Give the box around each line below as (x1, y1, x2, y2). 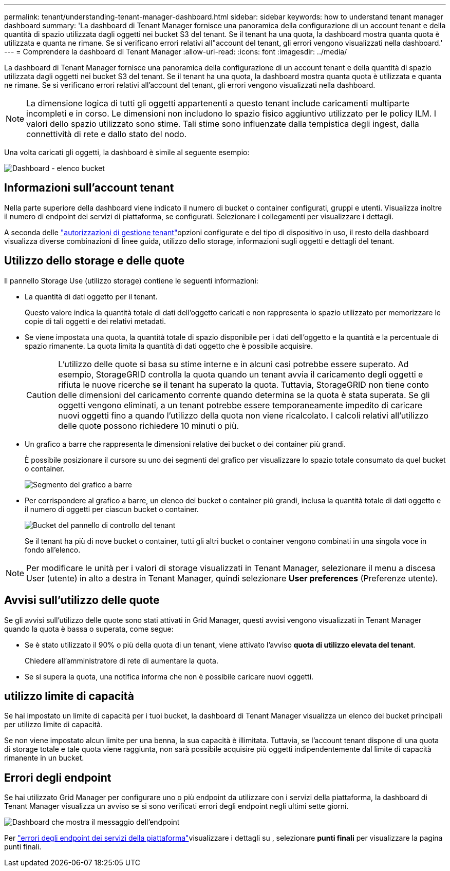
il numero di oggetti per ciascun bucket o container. (25, 504, 199, 514)
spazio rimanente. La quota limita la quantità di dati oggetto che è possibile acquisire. (25, 341, 313, 350)
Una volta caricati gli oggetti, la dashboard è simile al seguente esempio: (4, 148, 250, 157)
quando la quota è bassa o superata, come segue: (4, 624, 174, 633)
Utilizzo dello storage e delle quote (4, 254, 185, 268)
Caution (26, 389, 57, 400)
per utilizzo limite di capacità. (4, 720, 103, 729)
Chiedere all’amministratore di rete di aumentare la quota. (25, 656, 218, 665)
